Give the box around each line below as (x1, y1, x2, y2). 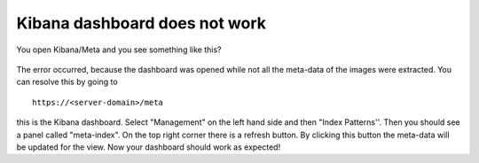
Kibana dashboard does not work (16, 13, 266, 33)
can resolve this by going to (16, 76, 119, 88)
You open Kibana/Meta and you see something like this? (16, 44, 222, 55)
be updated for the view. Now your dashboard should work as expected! (16, 142, 281, 152)
